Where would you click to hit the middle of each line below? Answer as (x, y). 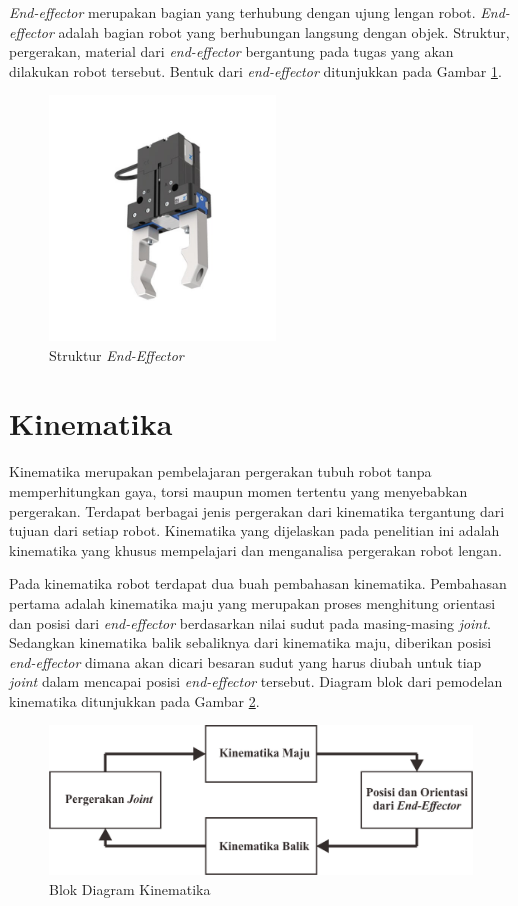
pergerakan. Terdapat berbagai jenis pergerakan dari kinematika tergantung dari (257, 510)
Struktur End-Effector (116, 354)
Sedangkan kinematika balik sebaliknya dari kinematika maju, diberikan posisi (250, 642)
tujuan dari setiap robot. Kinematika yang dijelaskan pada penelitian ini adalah (254, 530)
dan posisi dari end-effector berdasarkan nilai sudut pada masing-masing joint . (250, 622)
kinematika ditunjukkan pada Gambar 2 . (134, 700)
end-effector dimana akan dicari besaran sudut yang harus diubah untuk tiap (245, 661)
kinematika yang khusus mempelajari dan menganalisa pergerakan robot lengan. (255, 549)
